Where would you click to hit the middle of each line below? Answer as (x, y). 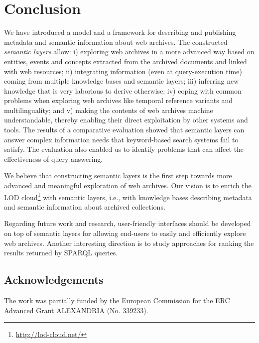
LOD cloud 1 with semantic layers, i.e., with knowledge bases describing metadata (128, 196)
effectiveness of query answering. (54, 159)
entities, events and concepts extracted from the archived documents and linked (126, 61)
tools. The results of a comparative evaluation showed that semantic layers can (124, 130)
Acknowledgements (54, 280)
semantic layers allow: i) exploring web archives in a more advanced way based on (129, 52)
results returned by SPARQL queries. (61, 253)
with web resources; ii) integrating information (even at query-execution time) (123, 71)
